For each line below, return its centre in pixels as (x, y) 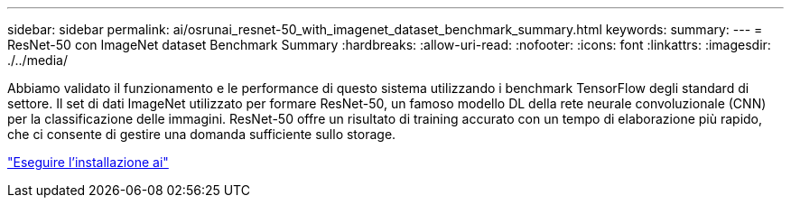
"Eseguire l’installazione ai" (88, 162)
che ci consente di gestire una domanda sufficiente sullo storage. (202, 134)
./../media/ (37, 60)
